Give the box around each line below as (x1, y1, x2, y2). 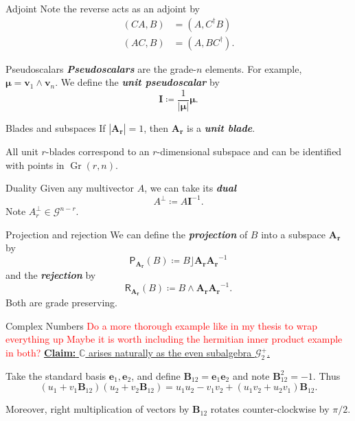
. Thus (312, 368, 341, 383)
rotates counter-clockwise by (210, 402, 330, 416)
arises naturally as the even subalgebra (88, 345, 252, 360)
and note (232, 368, 270, 383)
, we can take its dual (144, 181, 237, 195)
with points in (5, 157, 65, 172)
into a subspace (261, 227, 326, 241)
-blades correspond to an (45, 144, 150, 158)
